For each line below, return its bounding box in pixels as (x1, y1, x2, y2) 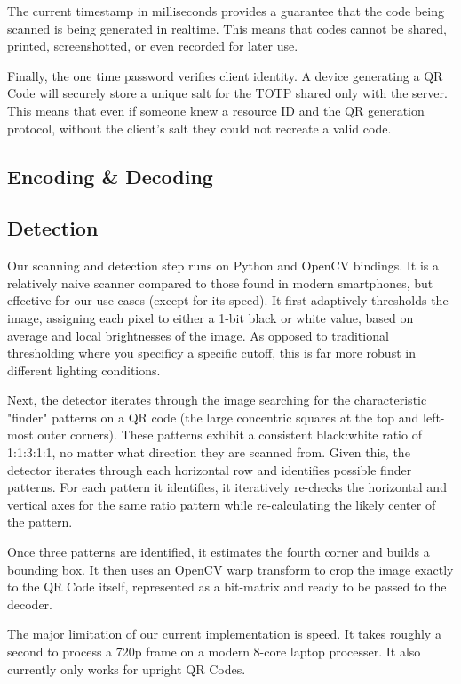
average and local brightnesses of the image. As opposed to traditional (7, 326, 389, 344)
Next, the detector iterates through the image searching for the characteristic (7, 390, 427, 409)
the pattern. (7, 512, 73, 531)
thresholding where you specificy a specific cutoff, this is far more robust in (7, 343, 416, 362)
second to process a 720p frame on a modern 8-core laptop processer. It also (7, 642, 421, 661)
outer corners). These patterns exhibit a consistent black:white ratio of (37, 425, 422, 444)
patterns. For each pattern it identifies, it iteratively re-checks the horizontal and (7, 478, 447, 496)
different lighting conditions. (7, 360, 161, 379)
